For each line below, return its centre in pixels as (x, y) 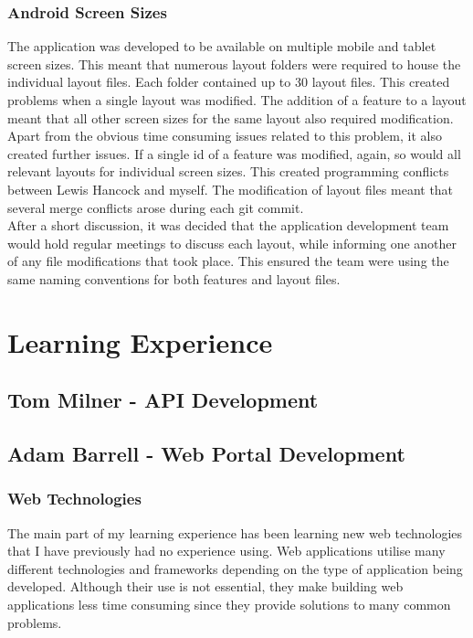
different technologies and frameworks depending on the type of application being (235, 568)
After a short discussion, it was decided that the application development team (228, 225)
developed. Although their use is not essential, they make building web (205, 586)
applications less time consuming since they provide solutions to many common (229, 605)
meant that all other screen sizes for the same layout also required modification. (231, 117)
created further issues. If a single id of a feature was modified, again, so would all (234, 153)
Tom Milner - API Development (163, 400)
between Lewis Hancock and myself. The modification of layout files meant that (231, 189)
